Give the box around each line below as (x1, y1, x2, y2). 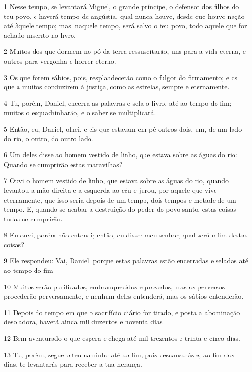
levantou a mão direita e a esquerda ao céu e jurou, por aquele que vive (4, 185, 217, 195)
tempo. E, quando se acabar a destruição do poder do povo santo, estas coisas (4, 204, 236, 214)
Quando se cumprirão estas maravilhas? (4, 159, 123, 169)
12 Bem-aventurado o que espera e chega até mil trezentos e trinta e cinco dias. (4, 333, 240, 343)
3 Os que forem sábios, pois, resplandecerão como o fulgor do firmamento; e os (4, 72, 238, 82)
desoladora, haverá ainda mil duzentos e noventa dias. (4, 317, 164, 327)
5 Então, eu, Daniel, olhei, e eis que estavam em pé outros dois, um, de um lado (4, 123, 242, 134)
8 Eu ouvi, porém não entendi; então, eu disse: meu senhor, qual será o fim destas (4, 230, 248, 240)
